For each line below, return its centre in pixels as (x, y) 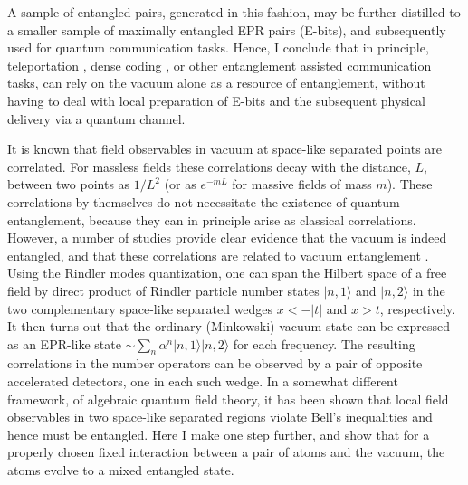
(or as (180, 184)
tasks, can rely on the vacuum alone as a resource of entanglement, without (216, 83)
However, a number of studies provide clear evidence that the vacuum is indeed (227, 238)
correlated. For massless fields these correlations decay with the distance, (209, 166)
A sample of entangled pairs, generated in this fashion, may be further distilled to (234, 12)
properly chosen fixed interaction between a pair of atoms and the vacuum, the (226, 452)
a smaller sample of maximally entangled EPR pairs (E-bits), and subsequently (227, 29)
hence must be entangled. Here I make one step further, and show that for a (219, 434)
